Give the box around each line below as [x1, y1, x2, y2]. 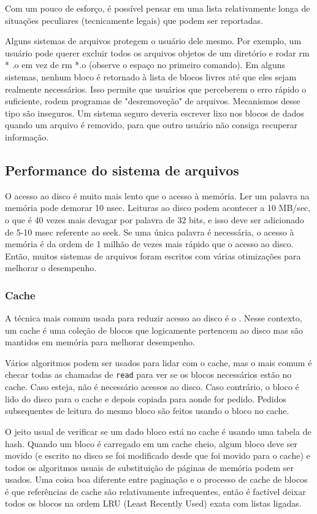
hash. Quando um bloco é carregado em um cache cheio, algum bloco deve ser [5, 437, 297, 450]
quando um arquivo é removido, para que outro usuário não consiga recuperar [5, 118, 298, 131]
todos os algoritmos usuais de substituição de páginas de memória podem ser [5, 461, 294, 474]
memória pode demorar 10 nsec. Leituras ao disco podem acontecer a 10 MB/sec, [5, 201, 311, 214]
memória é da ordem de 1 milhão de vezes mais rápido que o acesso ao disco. [5, 237, 294, 250]
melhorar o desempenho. [5, 261, 97, 274]
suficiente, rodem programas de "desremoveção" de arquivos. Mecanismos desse [5, 94, 300, 107]
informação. [5, 130, 49, 143]
